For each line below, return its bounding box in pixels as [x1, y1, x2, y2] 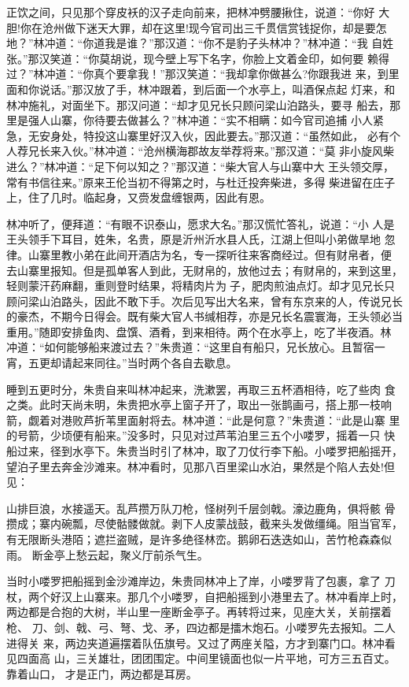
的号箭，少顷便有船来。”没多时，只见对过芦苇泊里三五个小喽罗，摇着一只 [6, 427, 381, 444]
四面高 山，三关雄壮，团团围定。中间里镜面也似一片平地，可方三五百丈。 [17, 650, 396, 667]
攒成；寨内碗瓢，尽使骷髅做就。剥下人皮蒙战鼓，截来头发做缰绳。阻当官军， [6, 515, 403, 532]
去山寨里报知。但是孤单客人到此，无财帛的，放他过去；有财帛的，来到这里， [6, 262, 403, 278]
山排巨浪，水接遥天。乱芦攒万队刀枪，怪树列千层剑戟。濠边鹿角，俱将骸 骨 [6, 499, 396, 516]
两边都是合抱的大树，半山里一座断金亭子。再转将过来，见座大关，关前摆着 [6, 603, 392, 620]
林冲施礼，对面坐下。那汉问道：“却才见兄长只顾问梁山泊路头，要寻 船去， [6, 96, 390, 113]
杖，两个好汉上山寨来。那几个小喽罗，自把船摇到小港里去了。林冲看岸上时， [6, 588, 403, 604]
